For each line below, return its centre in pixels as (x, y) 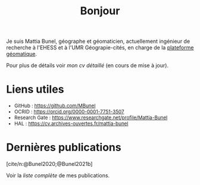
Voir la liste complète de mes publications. (58, 175)
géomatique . (22, 54)
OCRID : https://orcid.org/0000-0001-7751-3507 (69, 112)
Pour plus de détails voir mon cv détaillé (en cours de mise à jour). (87, 65)
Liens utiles (35, 90)
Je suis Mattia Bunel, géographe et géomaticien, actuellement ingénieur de (98, 41)
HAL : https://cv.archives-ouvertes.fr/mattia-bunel (71, 124)
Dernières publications (64, 148)
